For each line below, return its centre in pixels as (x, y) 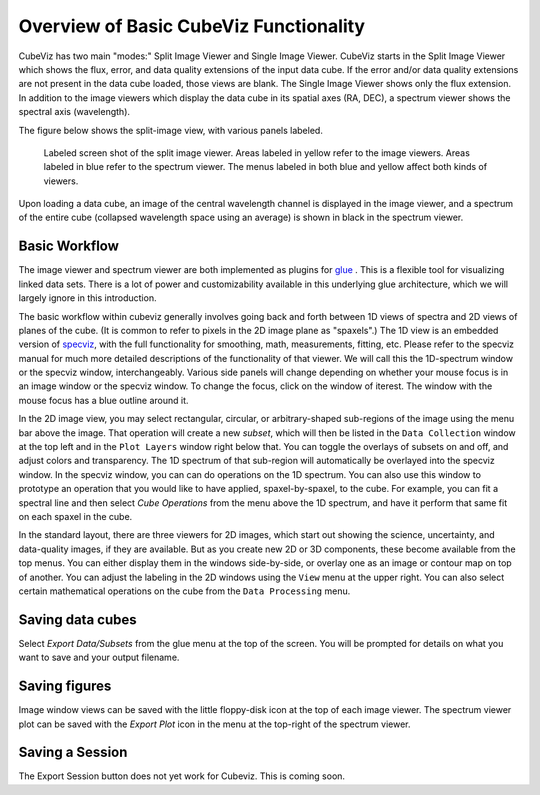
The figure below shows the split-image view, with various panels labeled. (171, 130)
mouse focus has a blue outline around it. (103, 400)
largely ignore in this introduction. (87, 298)
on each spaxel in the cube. (75, 516)
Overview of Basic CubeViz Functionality (191, 26)
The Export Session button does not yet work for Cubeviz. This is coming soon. (181, 776)
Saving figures (65, 686)
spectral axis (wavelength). (74, 112)
